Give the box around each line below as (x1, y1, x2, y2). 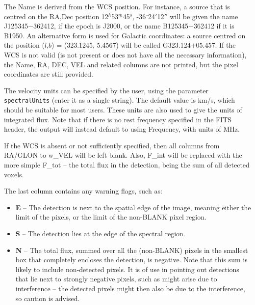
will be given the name (170, 11, 238, 21)
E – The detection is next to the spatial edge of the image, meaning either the (15, 202, 251, 212)
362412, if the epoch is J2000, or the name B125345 (33, 21, 188, 31)
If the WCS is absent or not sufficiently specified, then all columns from (4, 140, 220, 150)
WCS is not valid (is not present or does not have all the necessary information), (4, 49, 247, 59)
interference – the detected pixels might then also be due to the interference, (15, 283, 245, 293)
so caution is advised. (15, 293, 80, 303)
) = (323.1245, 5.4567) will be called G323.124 (51, 40, 191, 50)
